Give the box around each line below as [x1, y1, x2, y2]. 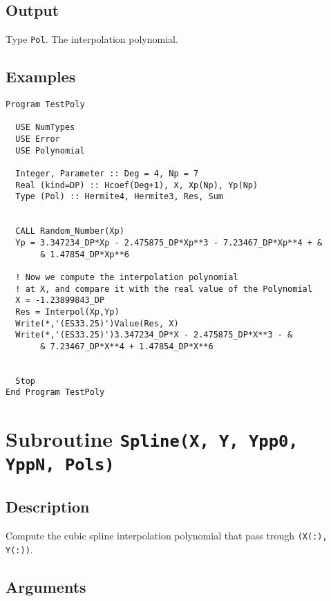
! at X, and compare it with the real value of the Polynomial [15, 284, 312, 294]
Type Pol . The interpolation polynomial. [6, 32, 178, 46]
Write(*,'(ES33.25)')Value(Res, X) [15, 318, 179, 329]
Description [6, 496, 90, 517]
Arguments [6, 575, 86, 597]
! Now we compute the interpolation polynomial [15, 272, 238, 282]
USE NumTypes [15, 122, 75, 133]
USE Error [15, 134, 60, 145]
